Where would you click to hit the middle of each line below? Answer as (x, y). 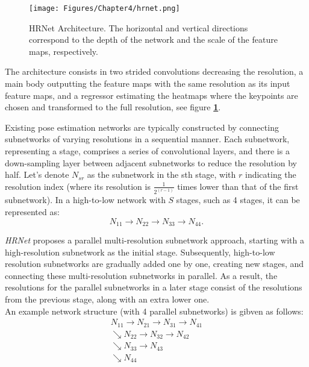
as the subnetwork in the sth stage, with (161, 174)
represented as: (32, 212)
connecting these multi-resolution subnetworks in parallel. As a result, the (141, 275)
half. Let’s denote (37, 174)
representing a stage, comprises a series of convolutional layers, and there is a (147, 151)
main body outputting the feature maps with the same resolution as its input (148, 83)
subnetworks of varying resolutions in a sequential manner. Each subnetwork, (147, 139)
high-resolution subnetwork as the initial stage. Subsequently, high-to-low (140, 252)
